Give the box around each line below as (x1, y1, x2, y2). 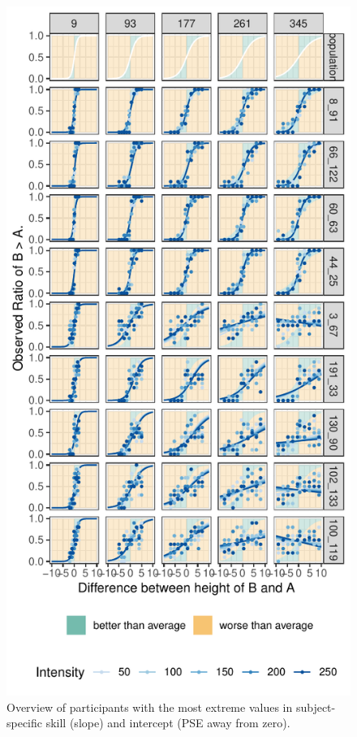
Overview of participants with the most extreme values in (6, 698, 293, 715)
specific (6, 714, 43, 731)
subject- (295, 698, 336, 715)
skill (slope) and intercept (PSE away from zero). (45, 714, 290, 731)
